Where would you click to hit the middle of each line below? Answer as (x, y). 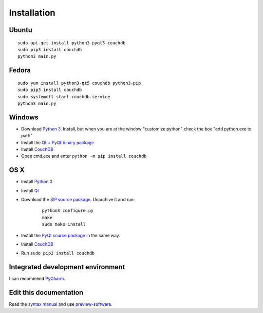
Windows (24, 117)
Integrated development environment (67, 267)
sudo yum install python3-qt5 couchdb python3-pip (79, 83)
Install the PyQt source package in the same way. (71, 235)
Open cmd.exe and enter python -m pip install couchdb (84, 156)
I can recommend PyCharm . (37, 279)
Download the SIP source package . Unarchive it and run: (78, 200)
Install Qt (30, 190)
